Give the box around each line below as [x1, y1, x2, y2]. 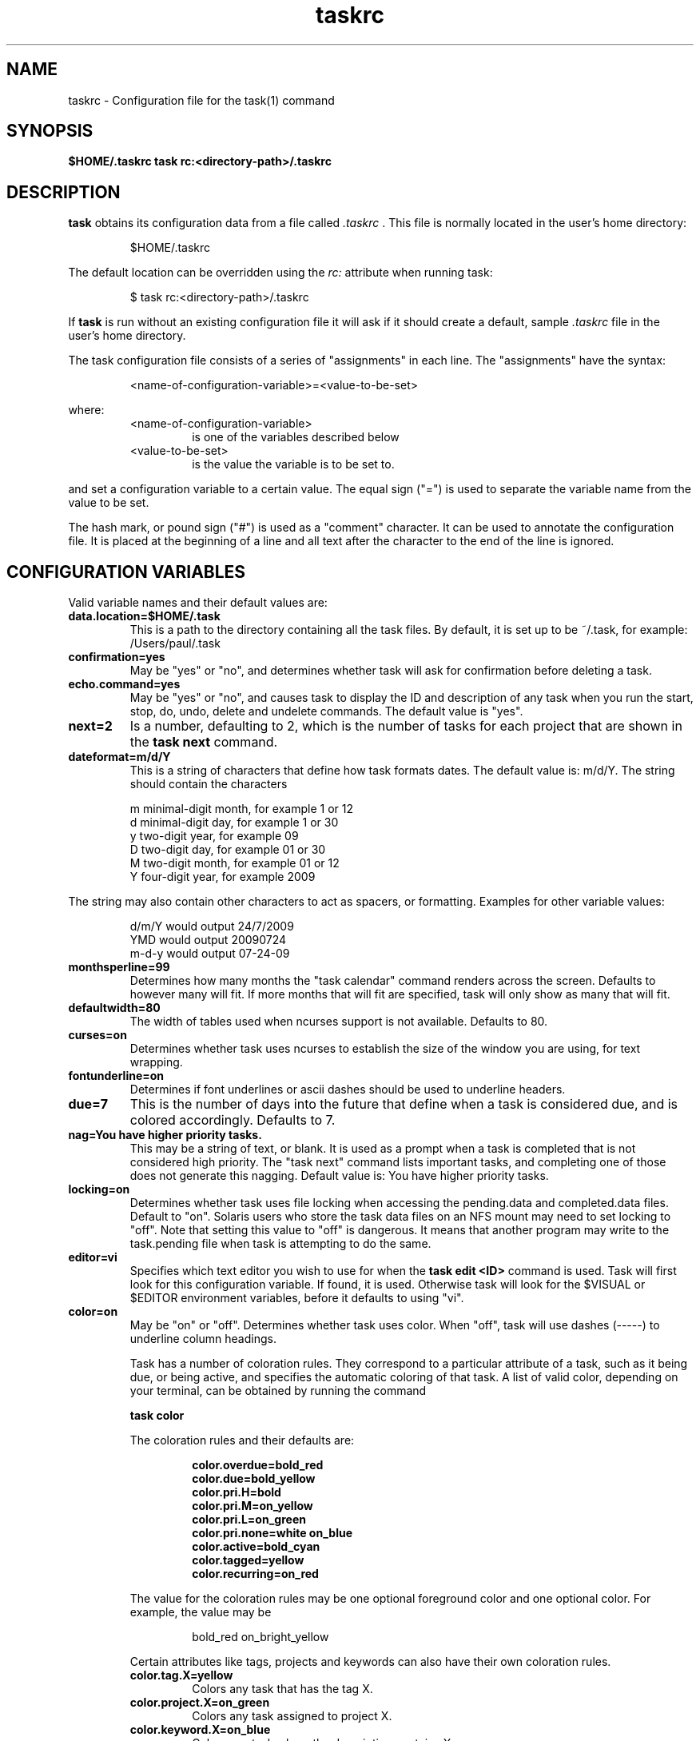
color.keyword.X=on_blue [129, 1723, 271, 1737]
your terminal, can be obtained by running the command [129, 1384, 427, 1398]
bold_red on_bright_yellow [192, 1630, 329, 1644]
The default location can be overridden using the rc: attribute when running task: [68, 265, 493, 280]
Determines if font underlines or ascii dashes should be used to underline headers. [129, 1082, 566, 1097]
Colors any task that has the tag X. [192, 1682, 373, 1696]
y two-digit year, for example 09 [129, 829, 299, 843]
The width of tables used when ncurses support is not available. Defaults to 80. [129, 1014, 548, 1029]
